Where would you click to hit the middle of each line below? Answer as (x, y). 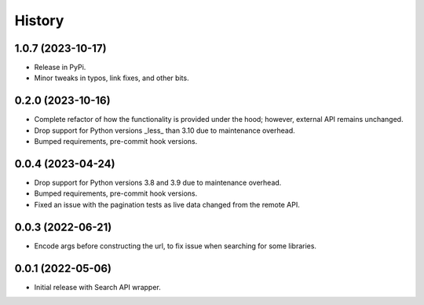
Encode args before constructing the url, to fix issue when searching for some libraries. (175, 246)
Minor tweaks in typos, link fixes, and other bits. (111, 78)
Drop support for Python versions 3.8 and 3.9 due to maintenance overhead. (158, 183)
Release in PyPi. (60, 68)
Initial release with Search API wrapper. (97, 287)
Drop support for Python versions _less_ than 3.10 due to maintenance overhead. (165, 130)
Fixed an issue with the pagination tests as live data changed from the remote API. (167, 204)
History (39, 20)
